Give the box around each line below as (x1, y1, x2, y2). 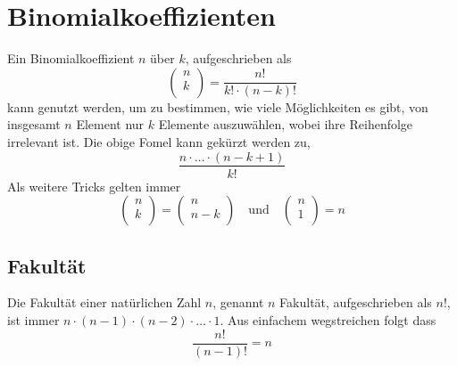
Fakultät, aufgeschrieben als (279, 293, 432, 312)
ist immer (7, 310, 60, 329)
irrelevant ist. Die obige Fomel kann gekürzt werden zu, (7, 132, 311, 150)
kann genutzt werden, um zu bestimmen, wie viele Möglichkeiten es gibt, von (7, 97, 428, 116)
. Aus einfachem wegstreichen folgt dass (220, 310, 436, 329)
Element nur (76, 115, 145, 134)
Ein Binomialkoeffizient (7, 49, 135, 68)
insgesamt (7, 115, 61, 134)
